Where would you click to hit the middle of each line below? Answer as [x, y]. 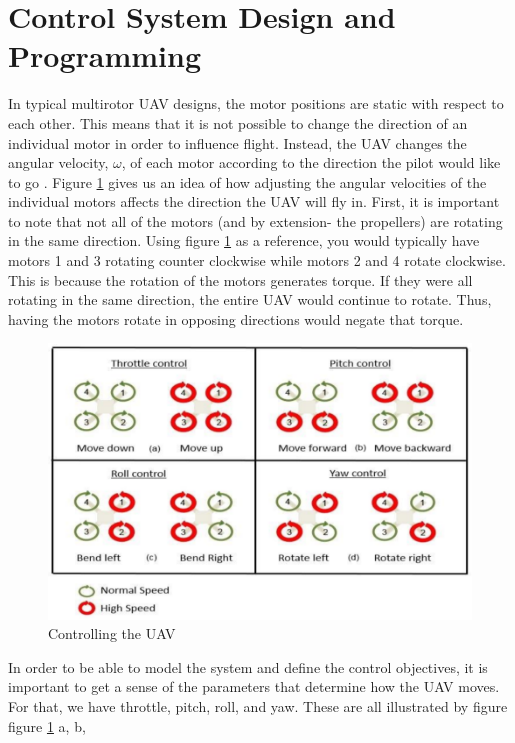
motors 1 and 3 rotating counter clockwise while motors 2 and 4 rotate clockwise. [257, 260]
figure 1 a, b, [47, 725]
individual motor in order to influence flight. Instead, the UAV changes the [237, 142]
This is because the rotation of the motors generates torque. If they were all [240, 279]
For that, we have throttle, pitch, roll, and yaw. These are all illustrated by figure [258, 706]
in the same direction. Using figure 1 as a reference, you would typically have [244, 240]
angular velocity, [58, 162]
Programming [104, 55]
